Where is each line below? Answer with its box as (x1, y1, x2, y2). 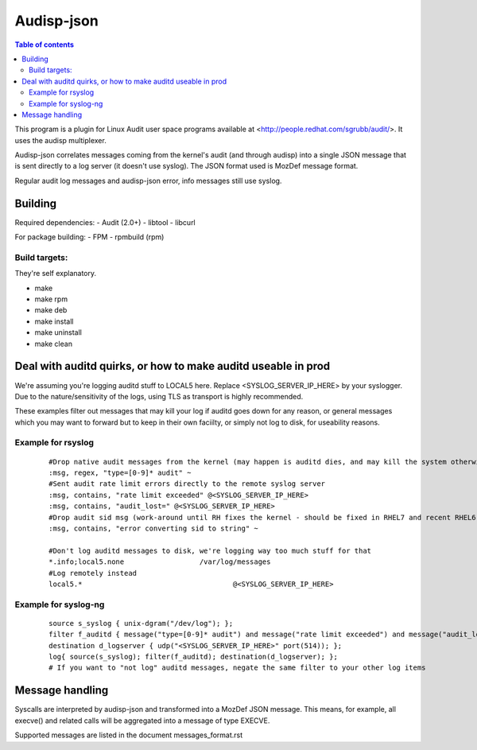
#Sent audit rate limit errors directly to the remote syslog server (48, 480, 326, 488)
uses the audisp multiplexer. (14, 135, 107, 145)
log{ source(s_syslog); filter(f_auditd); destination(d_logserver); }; (48, 652, 338, 662)
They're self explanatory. (14, 269, 97, 278)
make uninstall (34, 328, 83, 337)
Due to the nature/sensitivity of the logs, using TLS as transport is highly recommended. (14, 391, 304, 401)
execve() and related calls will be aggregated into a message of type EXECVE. (14, 716, 270, 725)
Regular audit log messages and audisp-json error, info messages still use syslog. (14, 176, 282, 185)
